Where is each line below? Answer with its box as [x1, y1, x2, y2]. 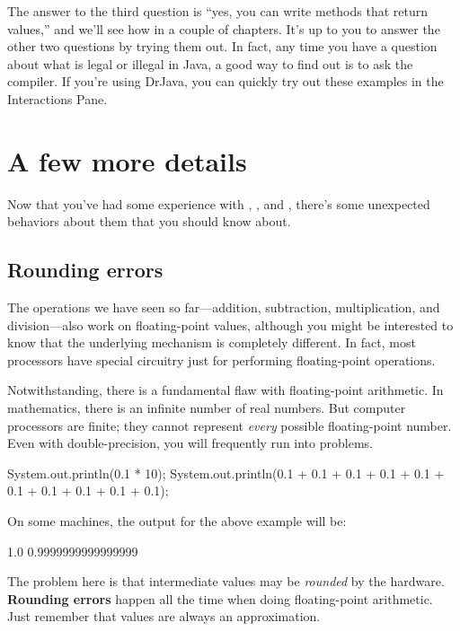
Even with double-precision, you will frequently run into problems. [7, 434, 373, 452]
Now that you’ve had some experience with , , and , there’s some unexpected [7, 194, 430, 213]
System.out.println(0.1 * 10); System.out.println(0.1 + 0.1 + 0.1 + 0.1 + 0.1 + [7, 463, 445, 482]
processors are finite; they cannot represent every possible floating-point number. [7, 416, 452, 434]
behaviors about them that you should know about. [7, 212, 291, 231]
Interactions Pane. [7, 89, 108, 108]
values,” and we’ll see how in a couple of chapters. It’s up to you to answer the [7, 19, 440, 38]
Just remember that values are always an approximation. [7, 607, 321, 626]
